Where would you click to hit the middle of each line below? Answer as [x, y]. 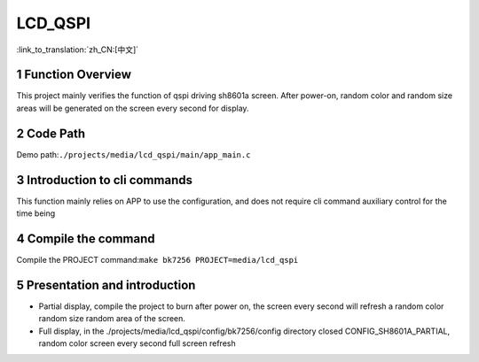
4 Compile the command [86, 239]
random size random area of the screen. [112, 319]
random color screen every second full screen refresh [137, 343]
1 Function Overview [74, 75]
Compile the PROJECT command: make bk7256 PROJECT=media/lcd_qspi [157, 259]
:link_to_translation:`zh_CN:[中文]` [78, 50]
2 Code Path [51, 133]
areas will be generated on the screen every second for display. [133, 108]
